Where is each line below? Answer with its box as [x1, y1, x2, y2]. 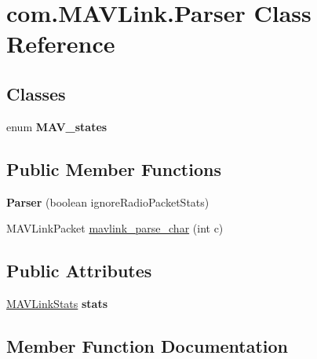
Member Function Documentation [6, 333, 289, 357]
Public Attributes [6, 258, 152, 283]
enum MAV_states [6, 118, 107, 134]
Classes [6, 81, 66, 105]
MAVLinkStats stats [6, 295, 108, 311]
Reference [6, 27, 115, 60]
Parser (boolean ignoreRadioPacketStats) [6, 193, 210, 210]
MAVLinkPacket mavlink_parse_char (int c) [6, 220, 224, 236]
